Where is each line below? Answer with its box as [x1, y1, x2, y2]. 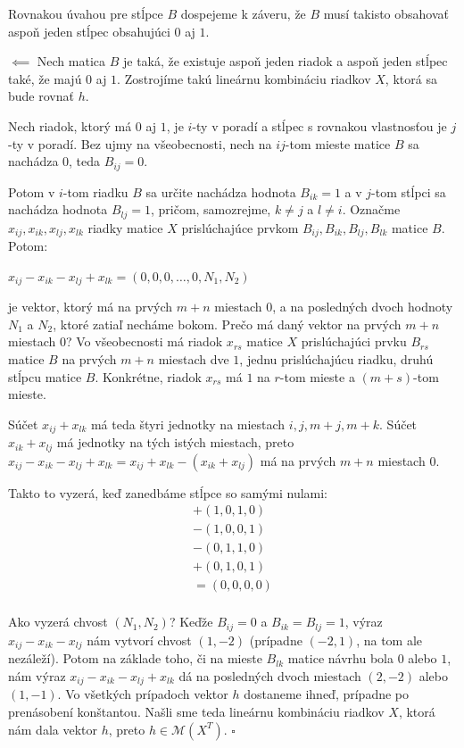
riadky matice [87, 218, 163, 237]
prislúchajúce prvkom [181, 218, 299, 237]
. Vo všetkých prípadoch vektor [57, 685, 228, 703]
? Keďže [169, 612, 213, 631]
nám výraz [8, 666, 66, 685]
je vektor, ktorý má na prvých [8, 297, 173, 316]
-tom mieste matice [285, 134, 391, 153]
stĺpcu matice [8, 367, 82, 386]
